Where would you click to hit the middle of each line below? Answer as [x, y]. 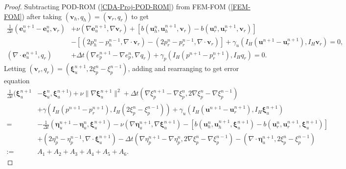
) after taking [42, 16]
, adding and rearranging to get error [184, 68]
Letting [15, 68]
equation [17, 81]
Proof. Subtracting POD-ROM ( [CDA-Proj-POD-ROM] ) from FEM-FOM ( [117, 6]
